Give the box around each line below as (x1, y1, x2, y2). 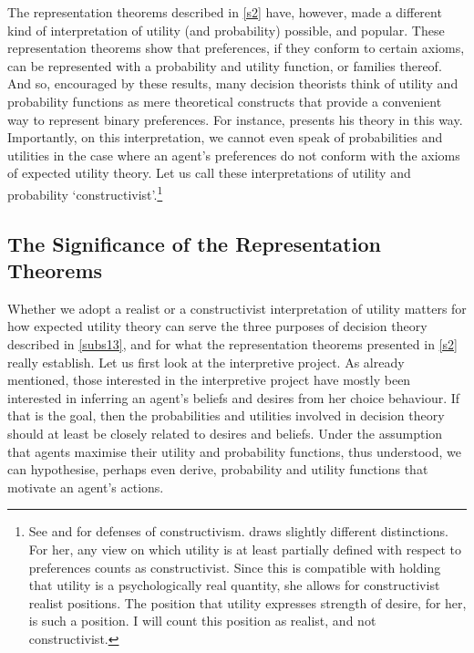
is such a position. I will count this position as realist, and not (28, 611, 376, 630)
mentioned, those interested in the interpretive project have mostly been (7, 370, 411, 389)
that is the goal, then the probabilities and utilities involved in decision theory (7, 406, 445, 425)
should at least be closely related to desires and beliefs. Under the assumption (7, 423, 443, 442)
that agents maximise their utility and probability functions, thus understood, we (7, 441, 461, 461)
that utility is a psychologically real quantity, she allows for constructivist (28, 575, 440, 595)
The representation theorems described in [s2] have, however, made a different (7, 3, 442, 21)
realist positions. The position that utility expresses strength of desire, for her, (28, 593, 467, 612)
